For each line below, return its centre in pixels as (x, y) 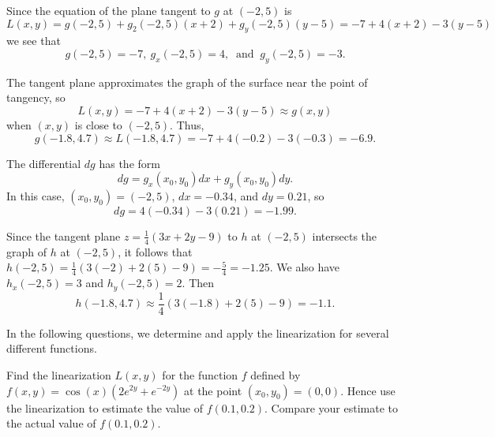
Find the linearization (59, 374)
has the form (129, 163)
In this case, (36, 195)
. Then (198, 283)
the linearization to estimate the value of (105, 407)
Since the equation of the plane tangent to (109, 10)
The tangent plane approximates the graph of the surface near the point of (187, 82)
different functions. (52, 348)
